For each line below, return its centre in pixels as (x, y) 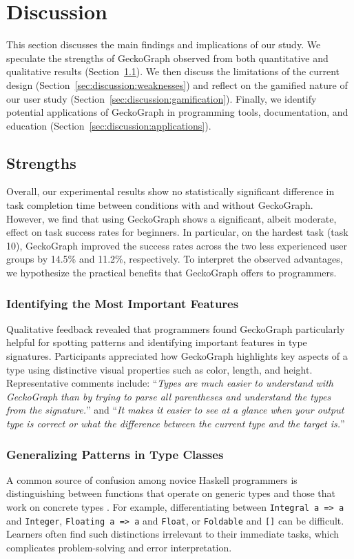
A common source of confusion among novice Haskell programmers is (152, 479)
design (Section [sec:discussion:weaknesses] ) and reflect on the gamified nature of (177, 84)
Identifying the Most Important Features (123, 303)
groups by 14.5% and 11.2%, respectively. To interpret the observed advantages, (175, 259)
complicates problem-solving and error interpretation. (119, 547)
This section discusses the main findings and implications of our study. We (164, 44)
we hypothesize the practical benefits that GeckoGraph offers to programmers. (171, 273)
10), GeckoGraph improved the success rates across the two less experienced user (177, 245)
